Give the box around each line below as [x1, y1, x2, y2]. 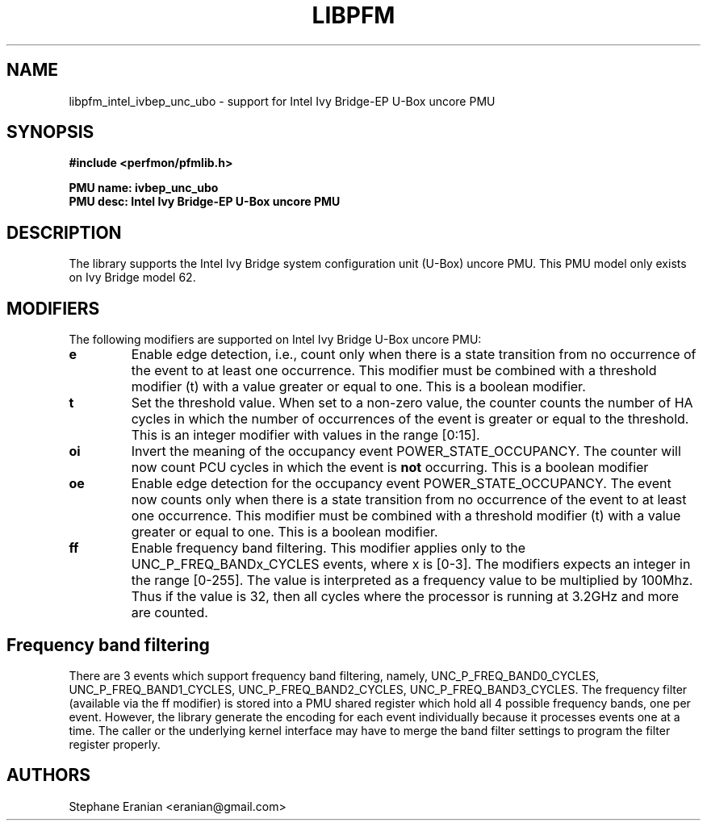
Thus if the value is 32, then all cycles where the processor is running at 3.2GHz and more [131, 588, 680, 605]
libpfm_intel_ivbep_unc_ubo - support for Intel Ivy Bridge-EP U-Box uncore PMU [69, 94, 496, 108]
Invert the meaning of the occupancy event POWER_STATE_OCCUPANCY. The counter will [131, 443, 681, 460]
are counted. [131, 604, 208, 621]
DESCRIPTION [6, 222, 122, 243]
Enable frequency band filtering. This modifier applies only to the [131, 540, 525, 557]
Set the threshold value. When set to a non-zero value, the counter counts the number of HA [131, 395, 693, 411]
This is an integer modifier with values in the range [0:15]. [131, 427, 480, 444]
